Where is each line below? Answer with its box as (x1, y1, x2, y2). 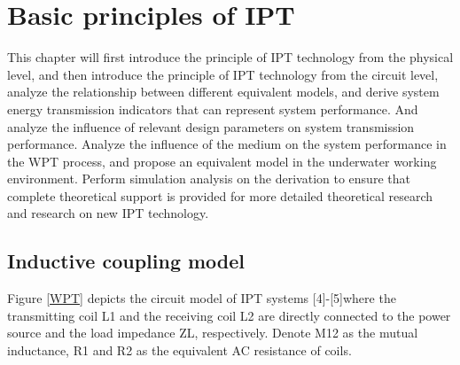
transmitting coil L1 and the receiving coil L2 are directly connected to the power (7, 306, 451, 324)
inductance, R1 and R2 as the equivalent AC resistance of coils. (7, 341, 352, 360)
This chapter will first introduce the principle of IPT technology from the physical (7, 48, 454, 66)
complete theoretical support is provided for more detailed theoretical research (7, 186, 433, 205)
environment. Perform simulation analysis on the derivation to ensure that (7, 169, 410, 188)
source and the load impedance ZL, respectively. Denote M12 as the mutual (7, 323, 418, 342)
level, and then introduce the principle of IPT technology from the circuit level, (7, 65, 439, 83)
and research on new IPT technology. (7, 204, 209, 222)
